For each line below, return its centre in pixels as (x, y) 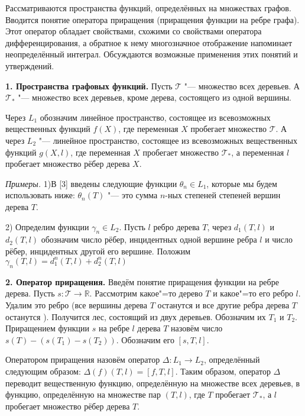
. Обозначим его (145, 339)
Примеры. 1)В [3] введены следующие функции (91, 183)
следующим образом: (43, 371)
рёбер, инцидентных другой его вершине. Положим (98, 251)
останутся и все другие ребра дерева (223, 304)
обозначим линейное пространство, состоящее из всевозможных (155, 117)
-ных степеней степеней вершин (223, 195)
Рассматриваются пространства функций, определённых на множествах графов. (148, 8)
